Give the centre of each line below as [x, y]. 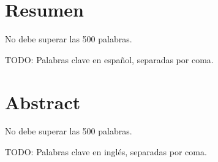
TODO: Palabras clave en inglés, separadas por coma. [106, 152]
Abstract [43, 102]
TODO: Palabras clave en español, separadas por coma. [109, 59]
